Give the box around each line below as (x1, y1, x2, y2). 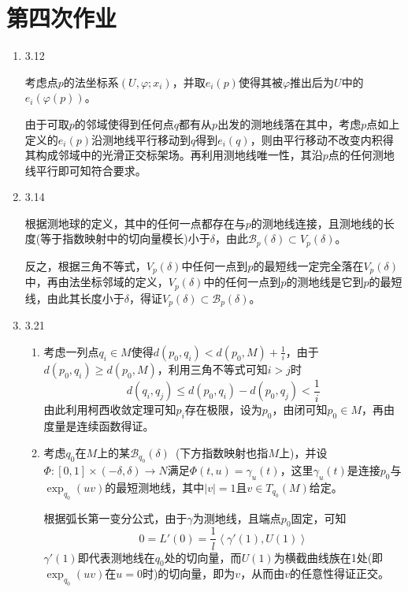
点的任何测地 (328, 147, 395, 163)
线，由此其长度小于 (24, 289, 124, 306)
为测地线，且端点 (192, 509, 281, 526)
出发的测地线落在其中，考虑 (217, 115, 362, 132)
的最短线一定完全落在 (253, 257, 364, 274)
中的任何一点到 (203, 274, 281, 290)
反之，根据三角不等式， (24, 257, 147, 274)
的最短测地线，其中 (105, 478, 205, 495)
